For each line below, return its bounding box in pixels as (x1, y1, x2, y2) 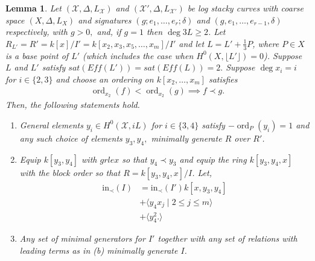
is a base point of (5, 49, 69, 61)
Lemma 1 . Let (5, 2, 62, 14)
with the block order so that (19, 166, 121, 178)
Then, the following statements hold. (5, 98, 140, 111)
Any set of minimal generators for (19, 232, 145, 245)
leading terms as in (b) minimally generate (19, 244, 178, 257)
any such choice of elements (19, 131, 122, 144)
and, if (97, 25, 121, 38)
